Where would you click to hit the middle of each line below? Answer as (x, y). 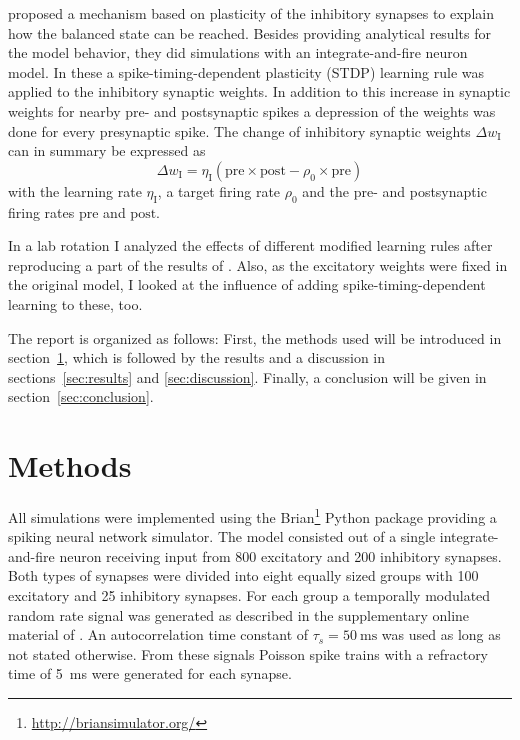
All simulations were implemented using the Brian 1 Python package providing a (252, 515)
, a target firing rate (219, 190)
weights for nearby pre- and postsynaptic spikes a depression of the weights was (252, 110)
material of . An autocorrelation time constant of (158, 634)
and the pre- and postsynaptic (394, 190)
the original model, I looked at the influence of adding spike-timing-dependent (247, 284)
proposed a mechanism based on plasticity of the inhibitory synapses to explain (251, 13)
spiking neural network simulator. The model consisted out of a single (222, 536)
